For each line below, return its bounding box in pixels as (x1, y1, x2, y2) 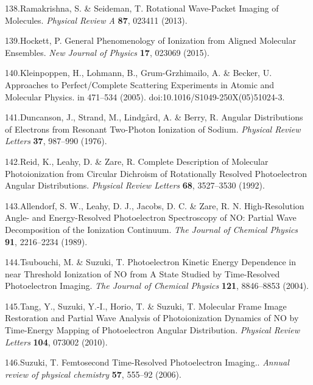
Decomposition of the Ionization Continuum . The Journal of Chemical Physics (5, 223, 298, 235)
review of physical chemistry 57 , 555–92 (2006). (5, 367, 181, 380)
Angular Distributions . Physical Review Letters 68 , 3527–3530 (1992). (5, 179, 265, 192)
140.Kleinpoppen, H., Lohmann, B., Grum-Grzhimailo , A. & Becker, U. (5, 66, 272, 79)
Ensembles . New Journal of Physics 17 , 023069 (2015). (5, 46, 209, 58)
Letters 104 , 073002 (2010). (5, 335, 108, 348)
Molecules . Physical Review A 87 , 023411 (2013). (5, 13, 188, 26)
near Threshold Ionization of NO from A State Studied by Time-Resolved (5, 267, 280, 280)
